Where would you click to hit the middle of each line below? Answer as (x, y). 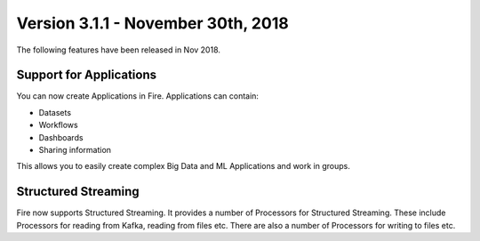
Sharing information (75, 150)
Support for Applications (87, 75)
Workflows (59, 125)
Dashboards (61, 137)
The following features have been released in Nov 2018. (119, 50)
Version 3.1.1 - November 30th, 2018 (152, 23)
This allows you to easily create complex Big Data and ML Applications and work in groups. (183, 166)
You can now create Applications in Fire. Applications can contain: (138, 96)
